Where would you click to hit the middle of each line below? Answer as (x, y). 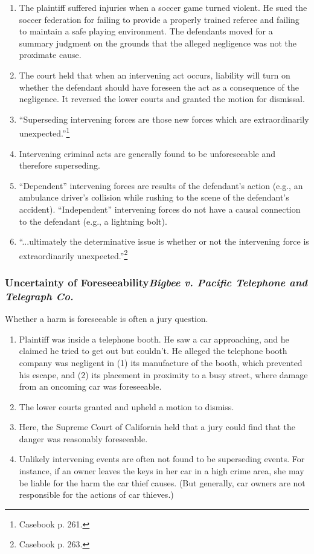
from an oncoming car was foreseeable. (90, 386)
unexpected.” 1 (44, 132)
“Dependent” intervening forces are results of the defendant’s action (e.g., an (161, 185)
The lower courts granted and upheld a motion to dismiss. (127, 406)
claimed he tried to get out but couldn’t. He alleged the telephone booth (153, 351)
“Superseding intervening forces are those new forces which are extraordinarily (164, 119)
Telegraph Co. (39, 296)
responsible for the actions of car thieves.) (96, 494)
